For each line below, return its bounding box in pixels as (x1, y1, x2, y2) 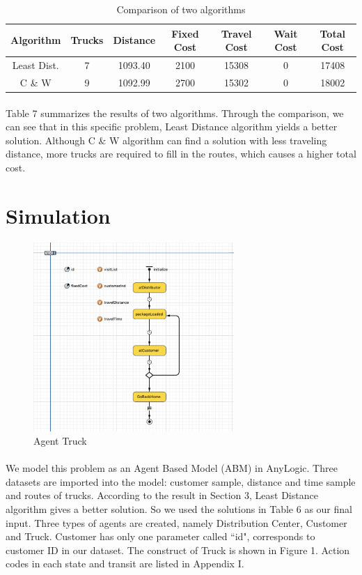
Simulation (6, 201, 111, 229)
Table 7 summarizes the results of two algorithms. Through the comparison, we (6, 105, 344, 120)
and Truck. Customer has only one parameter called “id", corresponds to (6, 529, 315, 544)
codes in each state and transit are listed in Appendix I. (6, 556, 244, 571)
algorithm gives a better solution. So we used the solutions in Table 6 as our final (6, 502, 352, 516)
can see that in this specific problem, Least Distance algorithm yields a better (6, 119, 338, 134)
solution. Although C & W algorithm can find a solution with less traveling (6, 132, 327, 147)
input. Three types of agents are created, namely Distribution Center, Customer (6, 515, 347, 530)
